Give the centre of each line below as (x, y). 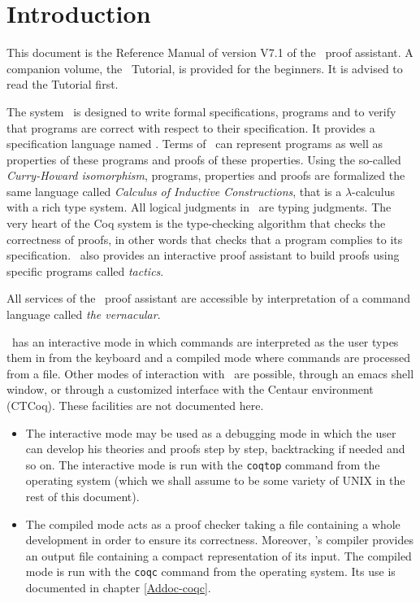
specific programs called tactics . (85, 270)
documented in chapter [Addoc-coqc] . (118, 588)
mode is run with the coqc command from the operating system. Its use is (210, 571)
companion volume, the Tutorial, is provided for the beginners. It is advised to (205, 68)
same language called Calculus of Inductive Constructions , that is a (174, 191)
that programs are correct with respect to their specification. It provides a (191, 127)
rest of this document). (82, 497)
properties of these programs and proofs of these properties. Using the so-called (204, 159)
